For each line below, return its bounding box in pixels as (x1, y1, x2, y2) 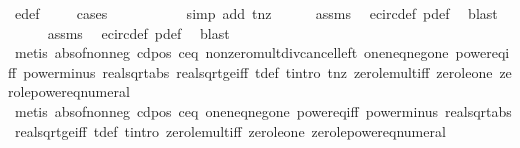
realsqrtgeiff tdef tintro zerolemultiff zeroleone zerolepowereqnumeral (14, 120, 446, 141)
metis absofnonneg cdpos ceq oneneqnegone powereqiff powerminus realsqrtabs (14, 100, 512, 121)
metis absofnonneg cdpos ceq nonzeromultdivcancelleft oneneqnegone (14, 42, 449, 63)
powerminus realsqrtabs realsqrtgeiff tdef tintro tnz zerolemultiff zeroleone (23, 61, 493, 82)
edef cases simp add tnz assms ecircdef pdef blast (14, 3, 498, 23)
